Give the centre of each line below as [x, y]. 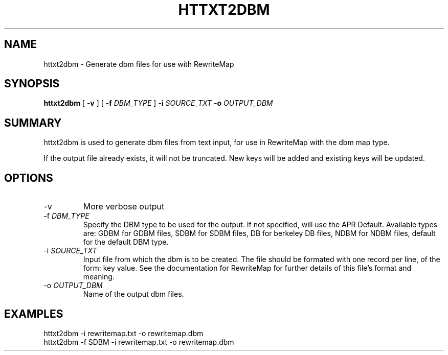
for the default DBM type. [126, 242]
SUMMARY [33, 123]
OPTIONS [29, 178]
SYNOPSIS [32, 84]
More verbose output [124, 207]
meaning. [99, 277]
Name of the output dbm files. [133, 294]
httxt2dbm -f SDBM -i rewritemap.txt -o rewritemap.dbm [139, 342]
